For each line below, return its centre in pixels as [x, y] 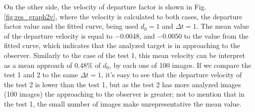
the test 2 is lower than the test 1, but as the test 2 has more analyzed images [123, 84]
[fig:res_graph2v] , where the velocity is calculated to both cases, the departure [123, 16]
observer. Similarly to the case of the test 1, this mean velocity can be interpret [125, 55]
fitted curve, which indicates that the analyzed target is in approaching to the [122, 45]
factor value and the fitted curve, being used [71, 26]
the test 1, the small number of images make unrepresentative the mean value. [123, 103]
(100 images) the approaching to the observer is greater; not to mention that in [124, 94]
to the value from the [216, 35]
